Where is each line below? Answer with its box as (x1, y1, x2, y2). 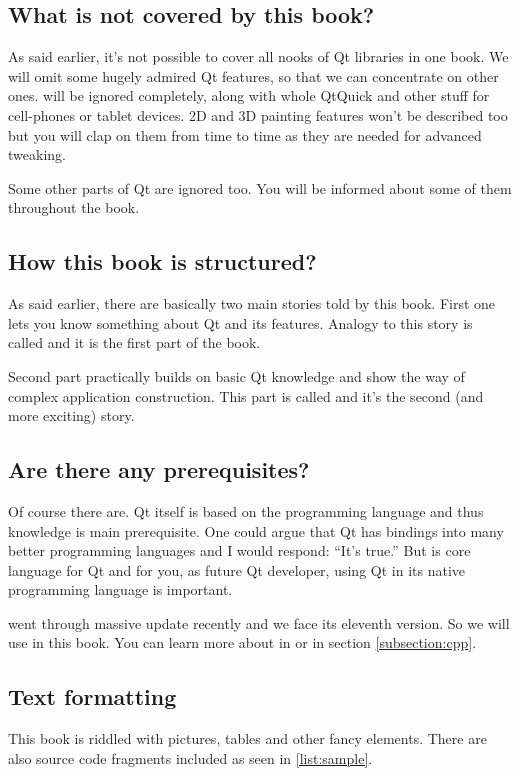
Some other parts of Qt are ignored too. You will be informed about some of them (8, 177, 512, 198)
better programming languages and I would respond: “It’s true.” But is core (8, 540, 471, 561)
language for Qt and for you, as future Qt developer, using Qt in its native (8, 559, 465, 580)
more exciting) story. (8, 405, 135, 426)
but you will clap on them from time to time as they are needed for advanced (8, 124, 482, 145)
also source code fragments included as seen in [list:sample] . (8, 747, 373, 768)
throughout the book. (8, 197, 140, 218)
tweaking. (8, 144, 66, 165)
